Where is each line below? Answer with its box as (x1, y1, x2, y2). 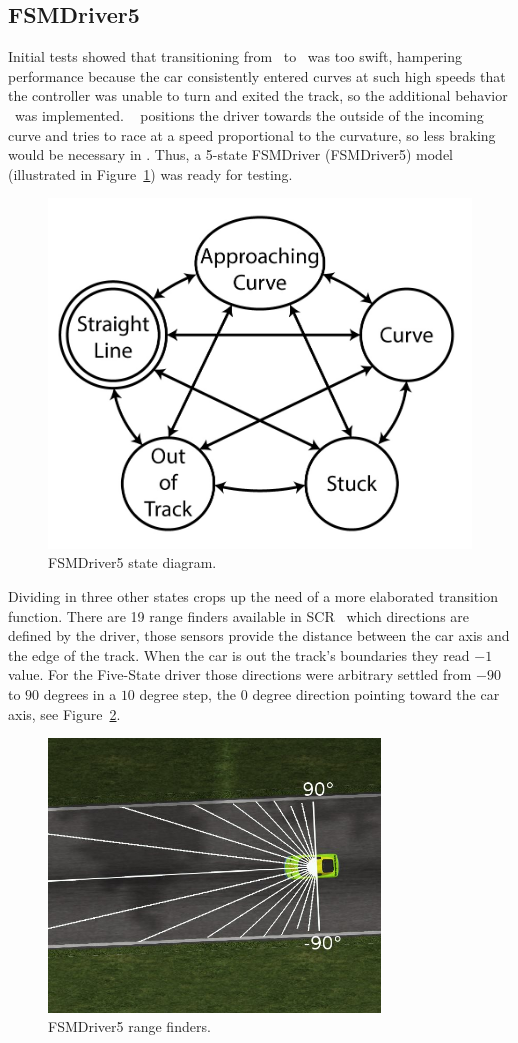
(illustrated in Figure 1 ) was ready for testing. (8, 163, 293, 184)
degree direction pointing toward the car (252, 683, 500, 704)
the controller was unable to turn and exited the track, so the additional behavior (8, 85, 508, 106)
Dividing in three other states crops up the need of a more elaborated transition (8, 586, 498, 607)
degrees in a (43, 683, 117, 704)
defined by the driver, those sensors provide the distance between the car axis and (8, 625, 510, 646)
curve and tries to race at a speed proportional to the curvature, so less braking (8, 124, 496, 145)
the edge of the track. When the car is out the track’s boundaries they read (8, 644, 470, 665)
